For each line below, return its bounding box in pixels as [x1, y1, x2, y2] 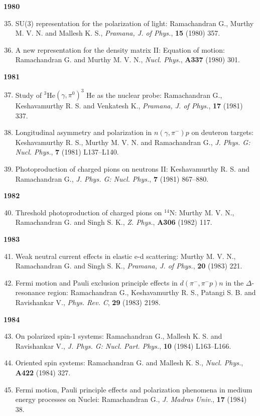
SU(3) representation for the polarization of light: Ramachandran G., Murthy [15, 18, 254, 28]
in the [225, 277, 244, 288]
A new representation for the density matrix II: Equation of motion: [15, 44, 225, 55]
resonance [15, 287, 46, 298]
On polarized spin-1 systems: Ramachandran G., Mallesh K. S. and [15, 331, 222, 341]
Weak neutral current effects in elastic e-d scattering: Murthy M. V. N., [15, 250, 236, 261]
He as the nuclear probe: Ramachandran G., [86, 89, 222, 100]
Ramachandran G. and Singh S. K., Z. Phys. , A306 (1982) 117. [15, 217, 212, 227]
